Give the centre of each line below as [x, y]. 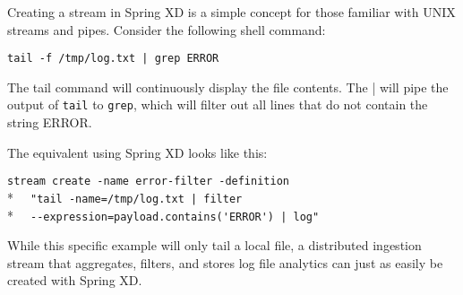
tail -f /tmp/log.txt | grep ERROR [113, 59]
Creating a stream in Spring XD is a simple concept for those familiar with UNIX [231, 12]
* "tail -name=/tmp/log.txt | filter [125, 197]
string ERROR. [50, 122]
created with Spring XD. [75, 280]
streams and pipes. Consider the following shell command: [167, 29]
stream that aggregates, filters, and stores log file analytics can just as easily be [225, 262]
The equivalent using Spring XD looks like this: [137, 152]
